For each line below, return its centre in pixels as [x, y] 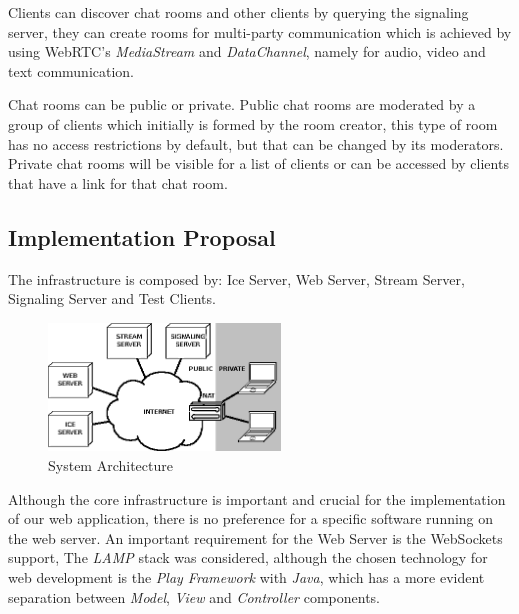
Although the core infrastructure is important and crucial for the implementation [257, 498]
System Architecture [110, 464]
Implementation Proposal [142, 236]
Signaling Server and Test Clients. [112, 298]
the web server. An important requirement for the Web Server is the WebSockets [255, 537]
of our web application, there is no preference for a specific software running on [251, 518]
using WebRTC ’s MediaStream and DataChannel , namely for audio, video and [247, 51]
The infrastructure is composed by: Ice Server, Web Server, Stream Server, [236, 278]
